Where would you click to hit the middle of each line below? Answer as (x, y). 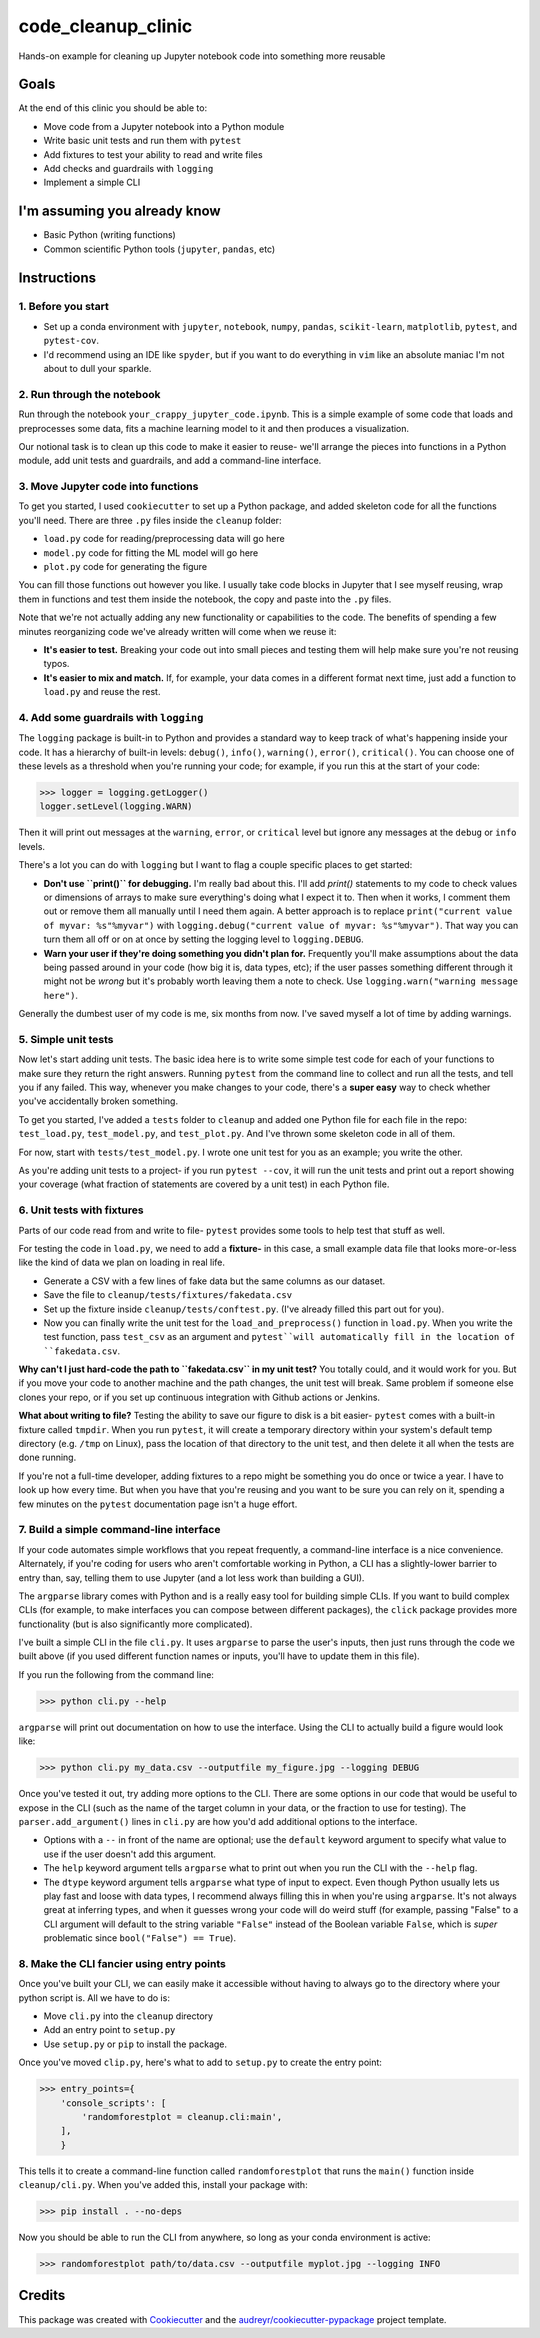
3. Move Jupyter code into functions (108, 487)
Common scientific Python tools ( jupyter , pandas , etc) (159, 249)
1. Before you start (63, 307)
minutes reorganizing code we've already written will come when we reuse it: (177, 631)
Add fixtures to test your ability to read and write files (153, 154)
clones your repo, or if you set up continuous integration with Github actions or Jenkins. (199, 1397)
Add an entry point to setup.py (109, 2030)
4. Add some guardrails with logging (111, 717)
